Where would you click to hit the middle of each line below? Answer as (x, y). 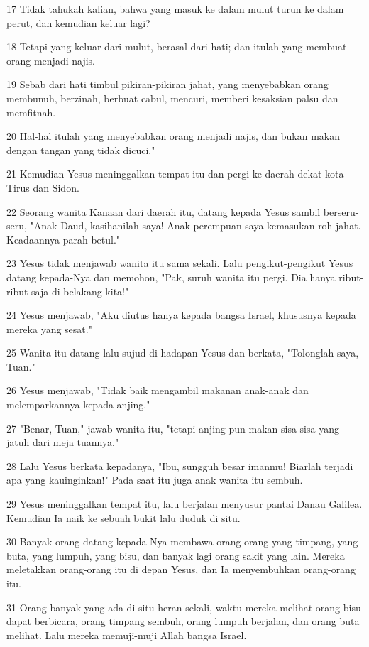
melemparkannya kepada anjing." (78, 404)
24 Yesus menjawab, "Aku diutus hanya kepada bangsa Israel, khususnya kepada (181, 315)
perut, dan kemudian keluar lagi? (78, 22)
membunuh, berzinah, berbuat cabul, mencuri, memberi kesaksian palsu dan (172, 98)
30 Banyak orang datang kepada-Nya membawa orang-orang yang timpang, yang (182, 542)
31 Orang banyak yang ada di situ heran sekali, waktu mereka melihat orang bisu (184, 607)
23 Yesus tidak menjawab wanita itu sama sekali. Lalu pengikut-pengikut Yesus (180, 263)
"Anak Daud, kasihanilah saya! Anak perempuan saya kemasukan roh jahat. (195, 225)
